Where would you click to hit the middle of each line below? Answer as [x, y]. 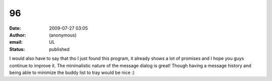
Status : [17, 49]
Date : [15, 28]
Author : [18, 35]
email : [16, 42]
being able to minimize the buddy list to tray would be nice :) [72, 72]
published [59, 49]
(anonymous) [63, 35]
